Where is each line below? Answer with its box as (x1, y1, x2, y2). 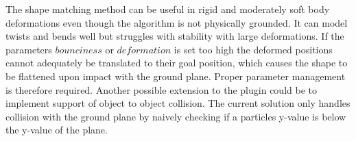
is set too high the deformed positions (174, 42, 333, 56)
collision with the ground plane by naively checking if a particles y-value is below (5, 109, 346, 123)
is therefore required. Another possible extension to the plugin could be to (5, 82, 317, 97)
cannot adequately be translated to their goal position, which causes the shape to (5, 55, 348, 70)
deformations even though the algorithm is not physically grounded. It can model (5, 15, 348, 29)
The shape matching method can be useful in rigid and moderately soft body (5, 2, 330, 16)
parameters (5, 42, 52, 56)
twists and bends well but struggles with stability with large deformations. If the (5, 29, 344, 43)
